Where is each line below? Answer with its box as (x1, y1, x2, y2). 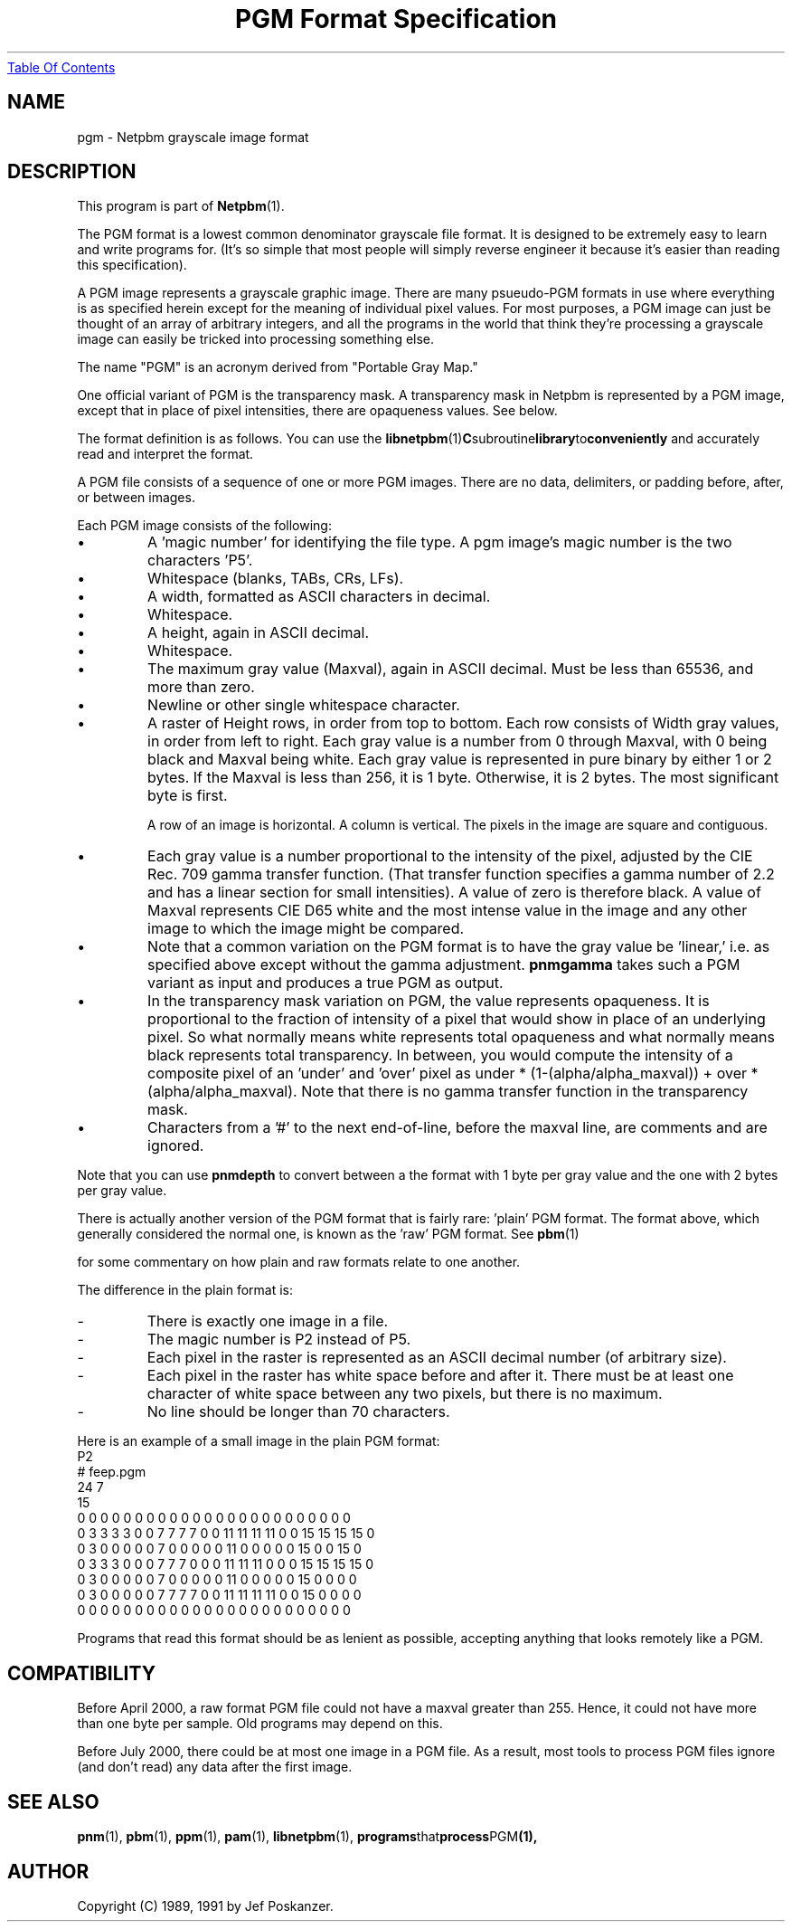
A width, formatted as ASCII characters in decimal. (147, 587, 491, 606)
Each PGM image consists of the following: (77, 518, 332, 534)
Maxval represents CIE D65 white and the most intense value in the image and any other (147, 901, 748, 920)
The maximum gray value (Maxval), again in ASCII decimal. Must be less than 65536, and (147, 660, 754, 679)
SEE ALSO (7, 1790, 99, 1813)
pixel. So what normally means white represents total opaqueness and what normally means (147, 1028, 775, 1047)
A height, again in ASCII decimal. (147, 623, 370, 642)
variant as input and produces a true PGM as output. (147, 974, 504, 993)
